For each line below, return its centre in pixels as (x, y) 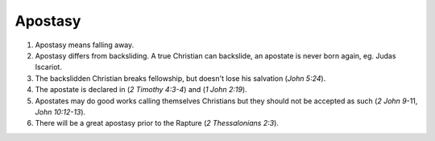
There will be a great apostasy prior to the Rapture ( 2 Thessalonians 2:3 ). (157, 123)
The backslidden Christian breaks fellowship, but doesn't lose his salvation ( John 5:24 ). (180, 78)
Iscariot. (48, 67)
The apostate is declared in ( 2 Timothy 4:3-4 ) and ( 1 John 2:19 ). (141, 90)
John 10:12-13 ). (60, 111)
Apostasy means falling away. (85, 45)
